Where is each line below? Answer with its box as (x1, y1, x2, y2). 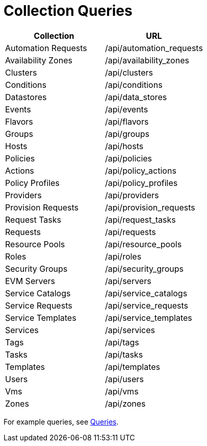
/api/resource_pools (105, 239, 182, 249)
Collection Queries (4, 2, 133, 19)
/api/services (105, 324, 155, 335)
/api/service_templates (105, 312, 192, 323)
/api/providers (105, 190, 159, 200)
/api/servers (105, 275, 151, 286)
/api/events (105, 104, 148, 114)
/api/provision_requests (105, 202, 195, 213)
